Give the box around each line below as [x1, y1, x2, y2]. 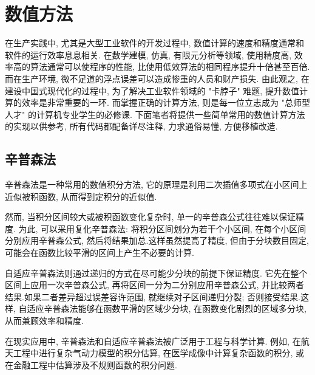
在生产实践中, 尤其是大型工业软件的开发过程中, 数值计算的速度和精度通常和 [5, 36, 305, 49]
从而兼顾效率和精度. [5, 314, 84, 327]
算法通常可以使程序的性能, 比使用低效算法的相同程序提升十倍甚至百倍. [30, 60, 310, 73]
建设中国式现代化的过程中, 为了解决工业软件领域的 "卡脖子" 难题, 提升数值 [5, 84, 299, 97]
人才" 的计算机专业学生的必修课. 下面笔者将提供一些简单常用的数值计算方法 [5, 108, 305, 120]
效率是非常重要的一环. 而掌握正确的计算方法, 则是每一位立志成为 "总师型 [21, 96, 311, 109]
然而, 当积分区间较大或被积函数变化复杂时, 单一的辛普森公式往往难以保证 [5, 210, 296, 223]
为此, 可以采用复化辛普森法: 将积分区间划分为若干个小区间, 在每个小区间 [18, 222, 307, 235]
